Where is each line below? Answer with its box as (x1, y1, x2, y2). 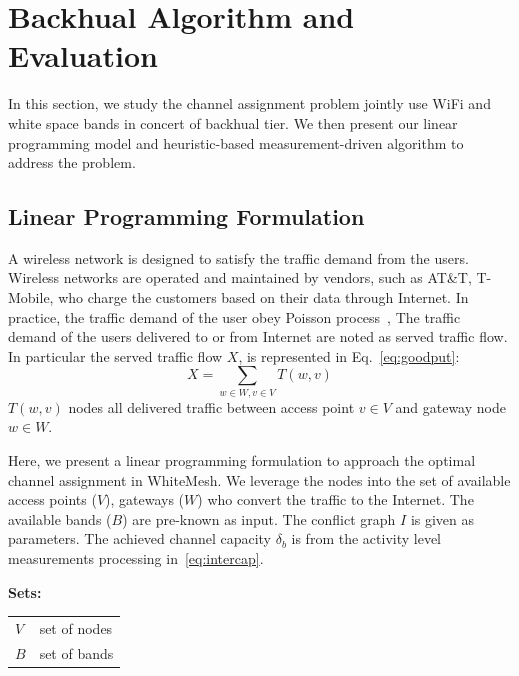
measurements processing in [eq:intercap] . (8, 547, 264, 568)
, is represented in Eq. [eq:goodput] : (238, 345, 460, 366)
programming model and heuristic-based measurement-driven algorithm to (8, 132, 464, 153)
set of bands (39, 642, 114, 663)
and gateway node (395, 396, 506, 417)
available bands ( (8, 508, 112, 529)
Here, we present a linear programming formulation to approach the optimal (8, 449, 476, 470)
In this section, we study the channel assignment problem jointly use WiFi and (8, 93, 491, 114)
